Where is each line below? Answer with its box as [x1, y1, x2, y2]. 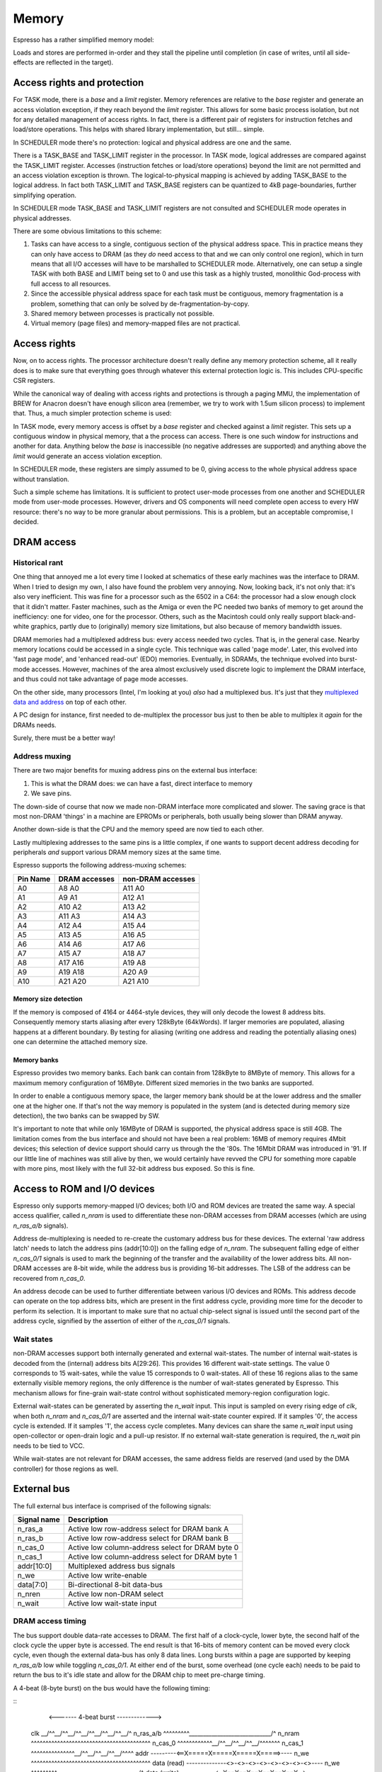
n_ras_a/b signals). [13, 1221, 69, 1230]
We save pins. [30, 789, 72, 797]
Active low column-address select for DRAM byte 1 [67, 1552, 237, 1561]
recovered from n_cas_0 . [13, 1274, 86, 1282]
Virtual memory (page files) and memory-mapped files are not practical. [30, 319, 241, 327]
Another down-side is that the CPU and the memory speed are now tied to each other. [13, 825, 265, 834]
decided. [13, 517, 39, 526]
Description [67, 1514, 109, 1524]
